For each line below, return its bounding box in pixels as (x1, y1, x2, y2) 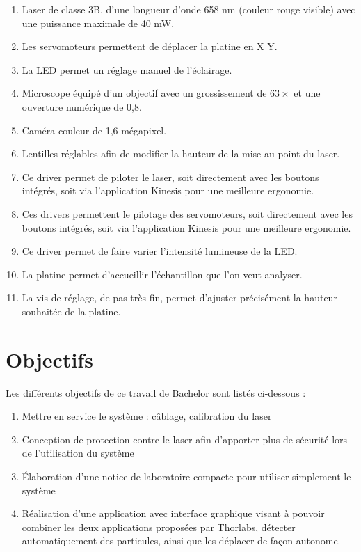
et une (294, 86, 321, 100)
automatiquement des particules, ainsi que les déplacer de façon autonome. (22, 533, 341, 548)
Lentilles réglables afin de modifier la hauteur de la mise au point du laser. (22, 146, 340, 161)
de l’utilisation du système (22, 445, 134, 460)
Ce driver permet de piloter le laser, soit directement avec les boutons (22, 169, 319, 184)
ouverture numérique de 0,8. (22, 99, 142, 113)
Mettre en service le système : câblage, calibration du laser (22, 409, 272, 423)
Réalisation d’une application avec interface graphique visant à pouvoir (22, 506, 325, 521)
